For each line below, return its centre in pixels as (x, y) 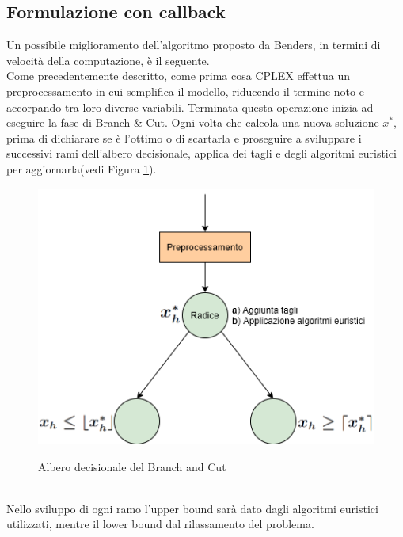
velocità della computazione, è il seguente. (108, 60)
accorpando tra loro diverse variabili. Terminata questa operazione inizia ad (190, 107)
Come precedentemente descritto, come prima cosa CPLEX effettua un (178, 76)
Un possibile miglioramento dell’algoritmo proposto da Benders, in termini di (194, 45)
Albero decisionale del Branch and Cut (132, 466)
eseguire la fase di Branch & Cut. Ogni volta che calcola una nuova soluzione (193, 122)
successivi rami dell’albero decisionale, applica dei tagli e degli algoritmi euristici (201, 153)
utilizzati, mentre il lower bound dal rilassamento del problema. (160, 524)
